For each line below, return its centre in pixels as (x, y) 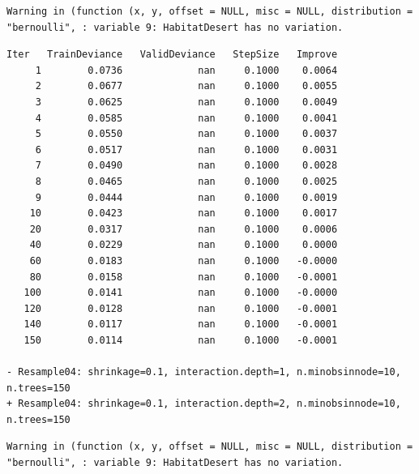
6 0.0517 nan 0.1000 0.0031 (186, 149)
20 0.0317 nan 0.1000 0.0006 (184, 229)
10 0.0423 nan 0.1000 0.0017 (184, 214)
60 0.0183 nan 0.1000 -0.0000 (184, 260)
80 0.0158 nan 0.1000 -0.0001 (184, 277)
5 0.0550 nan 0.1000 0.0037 (186, 134)
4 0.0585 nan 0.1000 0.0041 (186, 118)
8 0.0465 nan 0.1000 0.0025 (186, 181)
